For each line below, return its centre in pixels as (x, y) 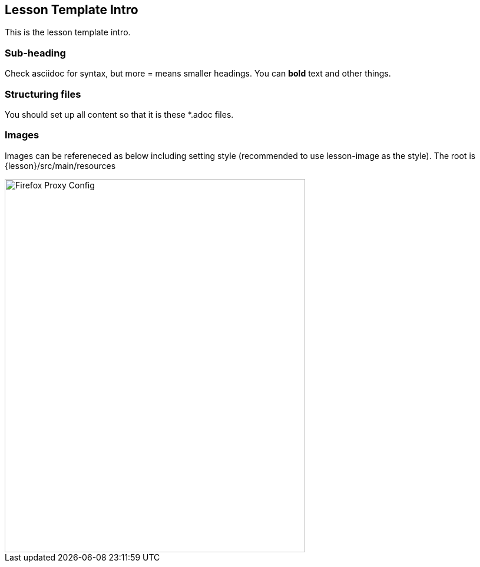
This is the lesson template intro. (68, 32)
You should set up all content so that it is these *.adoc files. (119, 114)
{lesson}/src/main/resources (60, 165)
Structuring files (43, 94)
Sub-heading (35, 53)
